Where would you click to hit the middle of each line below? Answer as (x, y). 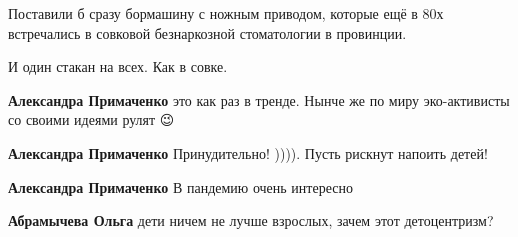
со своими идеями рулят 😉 (91, 119)
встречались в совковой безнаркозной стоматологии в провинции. (207, 32)
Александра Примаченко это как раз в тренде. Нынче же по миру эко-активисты (259, 99)
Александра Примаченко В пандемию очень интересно (180, 186)
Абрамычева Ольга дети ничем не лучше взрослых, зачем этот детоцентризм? (251, 220)
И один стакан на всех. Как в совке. (118, 66)
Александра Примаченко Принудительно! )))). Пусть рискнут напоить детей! (248, 152)
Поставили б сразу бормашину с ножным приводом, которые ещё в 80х (226, 13)
